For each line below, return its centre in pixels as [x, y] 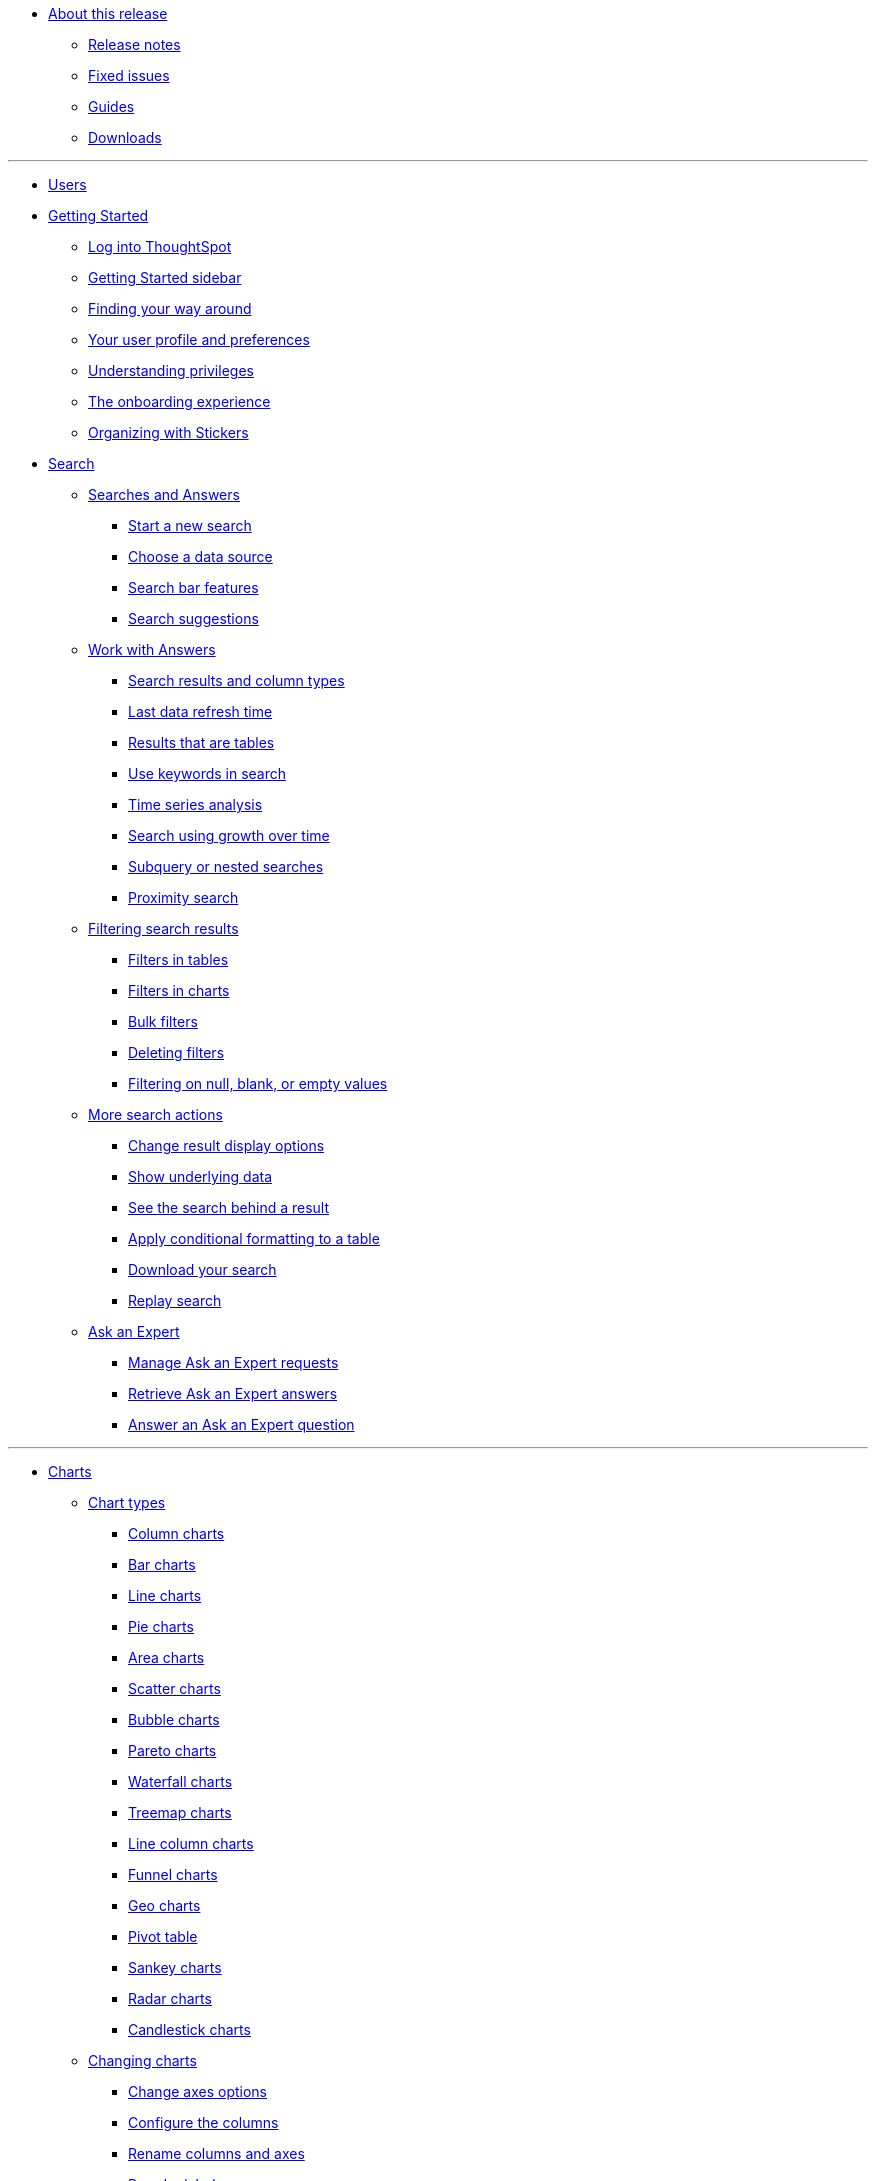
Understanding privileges [171, 370]
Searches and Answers [164, 494]
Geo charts [164, 1905]
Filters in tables [178, 959]
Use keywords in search [207, 773]
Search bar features [193, 587]
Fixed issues [129, 75]
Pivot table [163, 1936]
